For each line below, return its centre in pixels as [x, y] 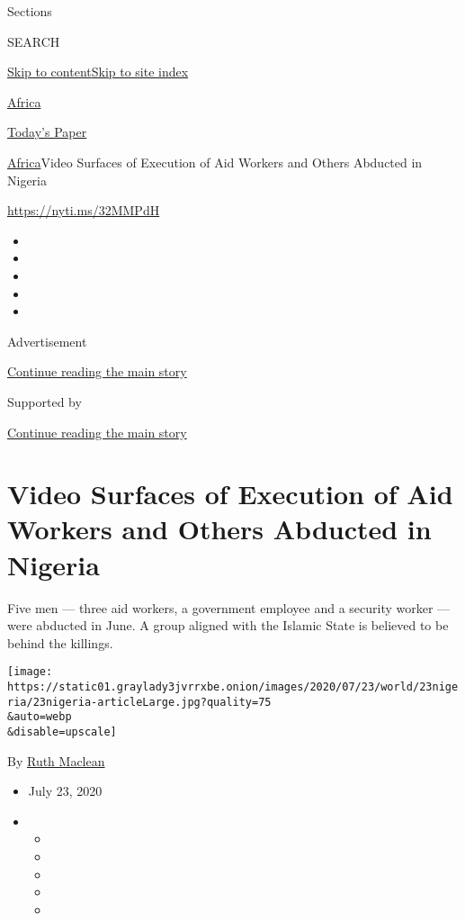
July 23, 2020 [65, 791]
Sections [30, 11]
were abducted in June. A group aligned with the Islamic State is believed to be [228, 625]
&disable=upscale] [62, 732]
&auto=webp [40, 717]
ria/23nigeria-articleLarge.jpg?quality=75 [139, 702]
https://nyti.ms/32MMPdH [84, 210]
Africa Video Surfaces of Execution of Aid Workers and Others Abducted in [215, 162]
